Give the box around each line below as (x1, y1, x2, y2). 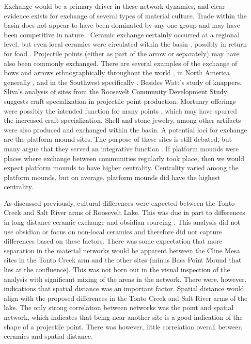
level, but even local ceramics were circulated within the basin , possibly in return (4, 39, 247, 49)
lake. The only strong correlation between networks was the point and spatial (4, 302, 234, 312)
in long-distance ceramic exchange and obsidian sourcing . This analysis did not (4, 217, 240, 227)
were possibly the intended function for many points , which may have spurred (4, 105, 237, 115)
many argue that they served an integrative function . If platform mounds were (4, 143, 239, 153)
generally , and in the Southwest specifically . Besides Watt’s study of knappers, (4, 77, 242, 87)
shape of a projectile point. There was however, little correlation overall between (4, 321, 242, 331)
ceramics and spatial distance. (4, 331, 93, 341)
